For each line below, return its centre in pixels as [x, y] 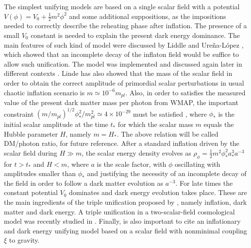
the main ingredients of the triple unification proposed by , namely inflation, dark [125, 202]
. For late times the [204, 183]
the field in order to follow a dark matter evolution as [84, 183]
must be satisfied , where [170, 114]
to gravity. [24, 240]
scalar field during [31, 152]
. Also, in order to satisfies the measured [185, 92]
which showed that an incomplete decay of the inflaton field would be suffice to [121, 54]
